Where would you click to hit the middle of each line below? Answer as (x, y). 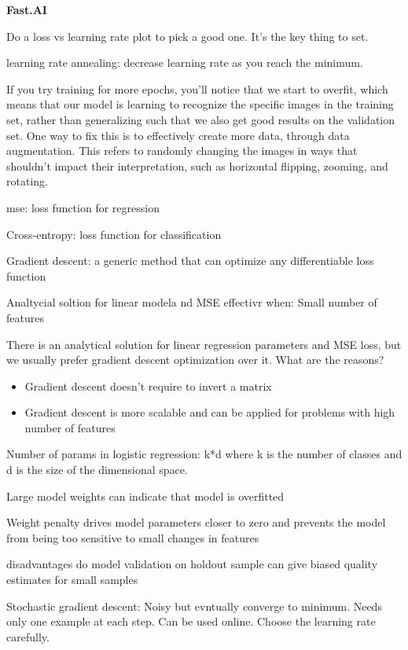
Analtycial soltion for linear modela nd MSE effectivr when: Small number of (192, 302)
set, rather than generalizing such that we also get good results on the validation (201, 119)
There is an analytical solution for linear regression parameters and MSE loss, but (204, 344)
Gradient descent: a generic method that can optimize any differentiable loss (190, 261)
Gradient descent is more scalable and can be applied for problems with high (210, 412)
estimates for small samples (72, 580)
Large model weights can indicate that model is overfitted (145, 496)
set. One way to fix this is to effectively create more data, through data (178, 135)
